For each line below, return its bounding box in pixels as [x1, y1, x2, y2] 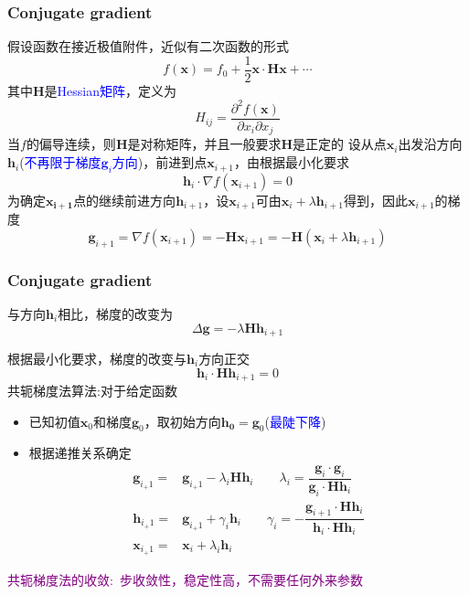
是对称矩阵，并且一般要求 [127, 134, 282, 154]
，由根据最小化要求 [233, 153, 349, 172]
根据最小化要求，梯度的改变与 [7, 348, 187, 367]
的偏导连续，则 [26, 134, 116, 154]
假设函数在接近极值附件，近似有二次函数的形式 [7, 37, 289, 56]
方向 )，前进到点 [112, 153, 208, 172]
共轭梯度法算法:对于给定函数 [7, 381, 177, 400]
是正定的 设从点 [293, 134, 387, 154]
